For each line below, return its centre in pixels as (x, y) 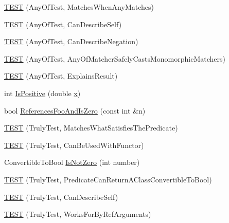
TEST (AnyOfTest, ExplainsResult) (61, 76)
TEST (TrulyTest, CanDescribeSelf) (61, 197)
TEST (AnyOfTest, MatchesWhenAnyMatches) (79, 7)
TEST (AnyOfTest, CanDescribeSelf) (63, 24)
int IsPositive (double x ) (42, 93)
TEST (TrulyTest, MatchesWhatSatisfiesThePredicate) (91, 128)
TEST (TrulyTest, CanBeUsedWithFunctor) (74, 145)
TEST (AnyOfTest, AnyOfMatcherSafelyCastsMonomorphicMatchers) (115, 58)
